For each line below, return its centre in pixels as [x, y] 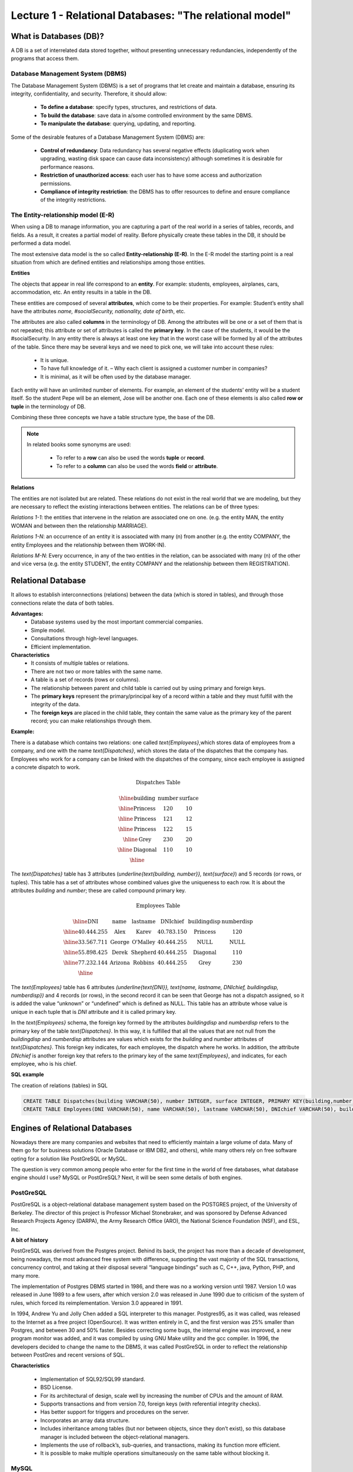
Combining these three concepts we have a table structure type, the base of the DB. [113, 417]
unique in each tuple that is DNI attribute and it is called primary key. [94, 1012]
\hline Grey [137, 839]
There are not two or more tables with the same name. [97, 671]
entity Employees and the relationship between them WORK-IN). [89, 545]
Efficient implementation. [61, 647]
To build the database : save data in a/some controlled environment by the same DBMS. [146, 115]
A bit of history [29, 1240]
